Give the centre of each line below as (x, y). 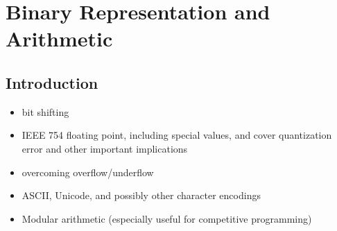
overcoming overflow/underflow (88, 172)
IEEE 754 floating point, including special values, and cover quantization (177, 135)
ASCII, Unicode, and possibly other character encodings (141, 195)
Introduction (52, 82)
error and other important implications (105, 148)
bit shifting (45, 111)
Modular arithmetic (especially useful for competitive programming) (167, 218)
